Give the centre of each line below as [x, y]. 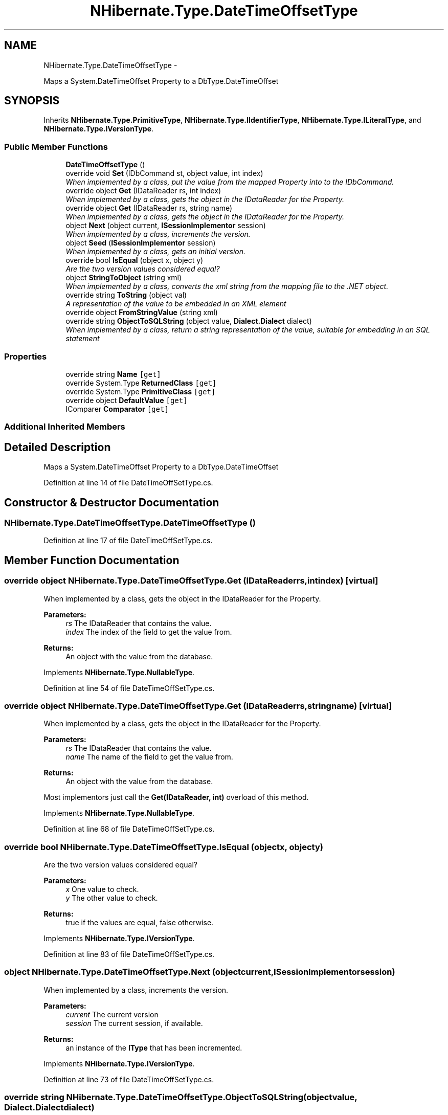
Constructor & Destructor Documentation [112, 502]
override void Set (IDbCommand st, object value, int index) [164, 173]
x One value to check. [102, 889]
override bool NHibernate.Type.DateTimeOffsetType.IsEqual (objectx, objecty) [164, 847]
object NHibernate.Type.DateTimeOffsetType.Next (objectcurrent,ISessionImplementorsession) [200, 972]
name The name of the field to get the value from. [149, 757]
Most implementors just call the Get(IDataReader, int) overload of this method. [176, 797]
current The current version [112, 1014]
